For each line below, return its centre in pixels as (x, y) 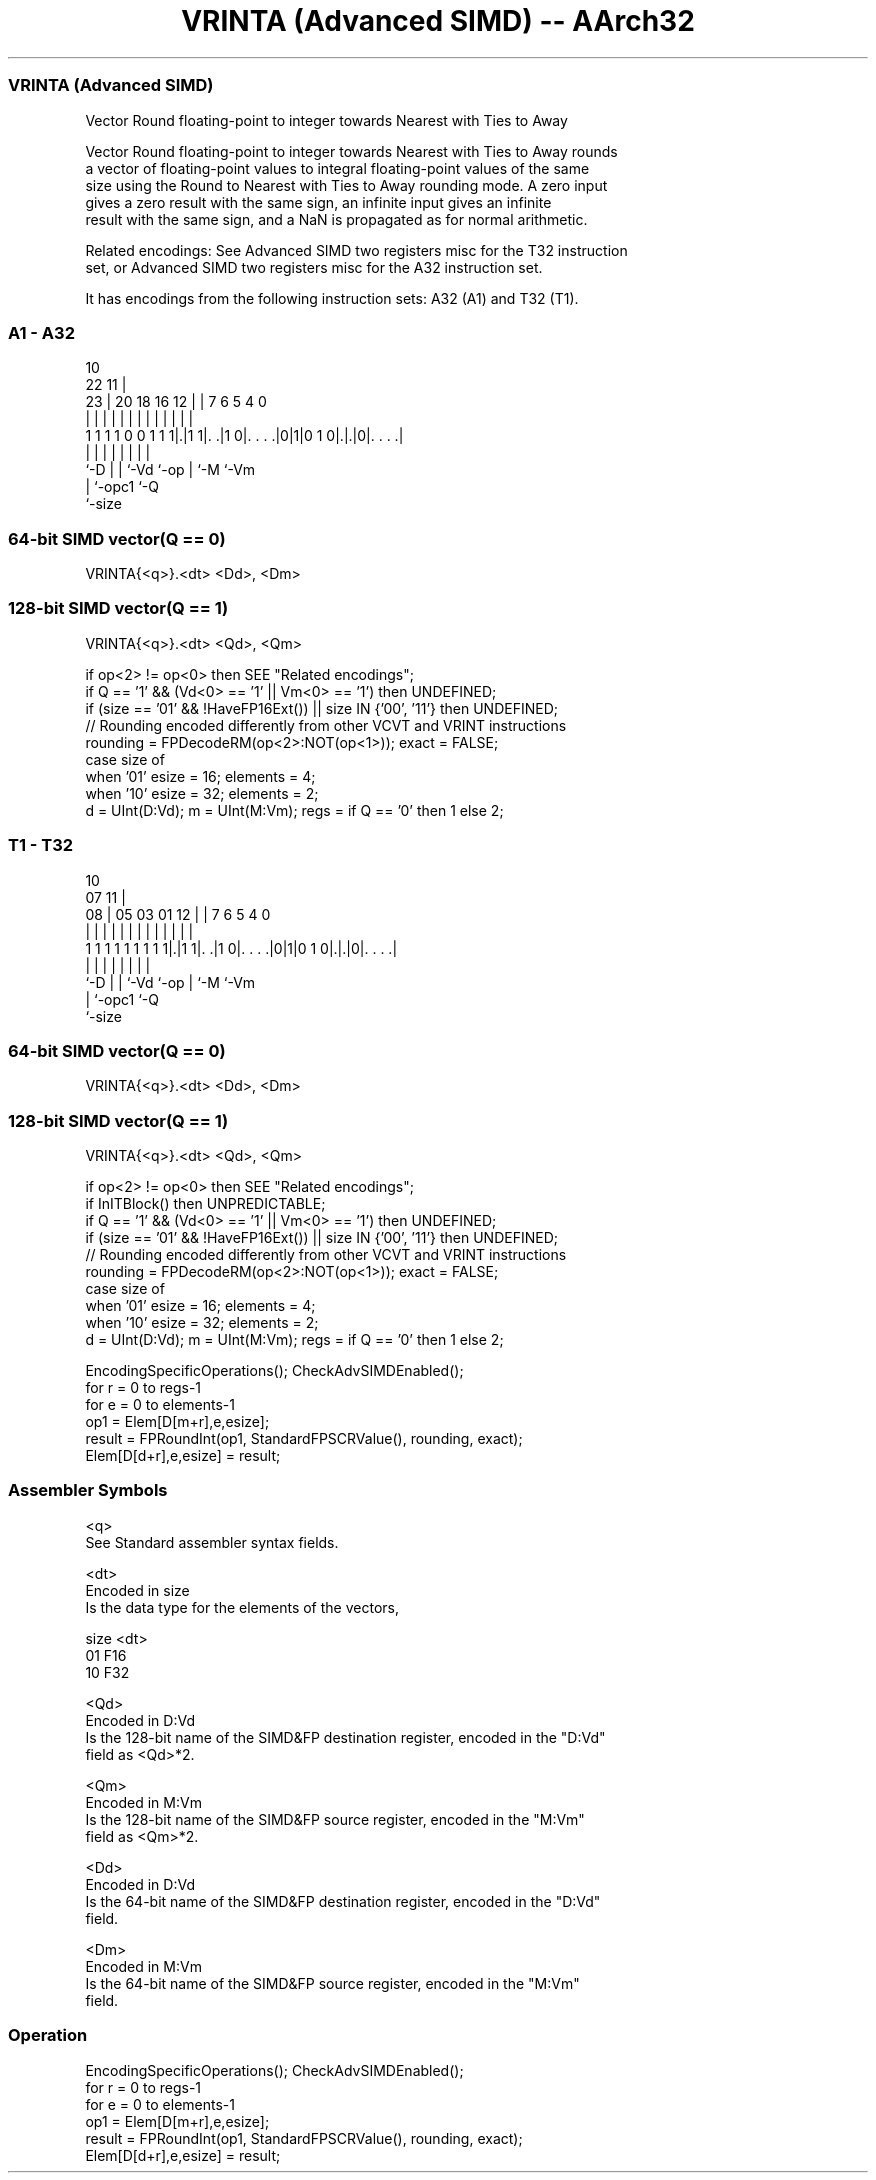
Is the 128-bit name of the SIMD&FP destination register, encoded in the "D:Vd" (345, 1737)
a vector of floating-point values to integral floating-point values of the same (337, 168)
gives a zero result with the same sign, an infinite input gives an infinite (318, 202)
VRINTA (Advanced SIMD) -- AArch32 (438, 21)
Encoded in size (137, 1590)
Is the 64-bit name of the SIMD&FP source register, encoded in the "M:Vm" (332, 1983)
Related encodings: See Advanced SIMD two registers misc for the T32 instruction (356, 250)
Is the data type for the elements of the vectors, (242, 1607)
